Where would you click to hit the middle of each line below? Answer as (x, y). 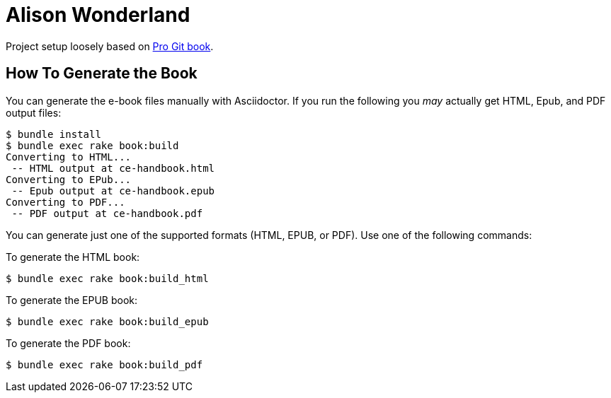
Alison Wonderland (98, 15)
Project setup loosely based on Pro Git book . (110, 46)
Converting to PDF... (65, 202)
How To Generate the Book (102, 74)
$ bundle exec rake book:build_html (107, 278)
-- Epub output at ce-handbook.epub (113, 191)
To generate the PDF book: (68, 343)
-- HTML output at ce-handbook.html (113, 168)
